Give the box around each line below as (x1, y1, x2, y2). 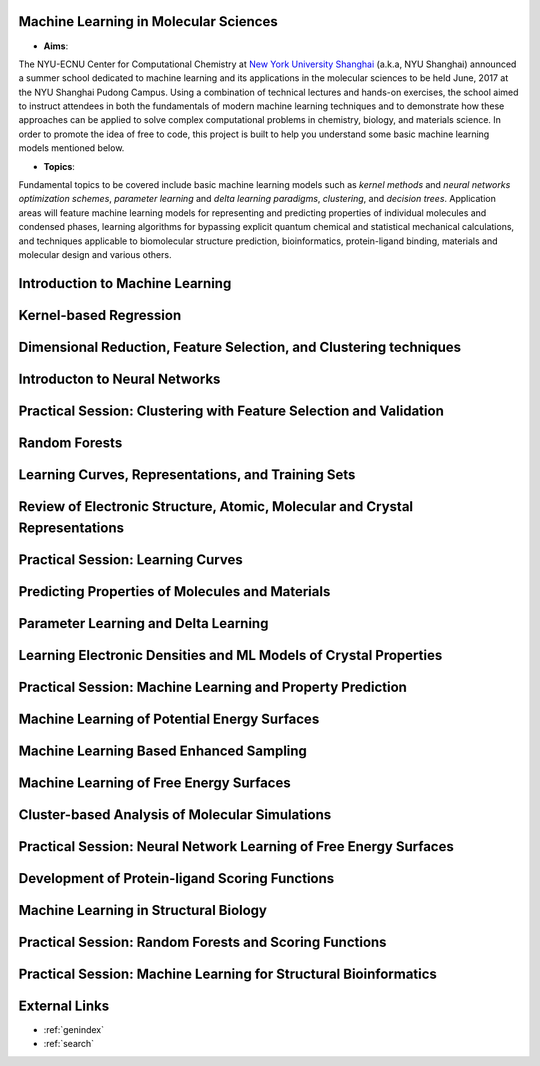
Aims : (43, 40, 69, 52)
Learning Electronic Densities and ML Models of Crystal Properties (18, 646, 443, 664)
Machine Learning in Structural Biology (18, 901, 267, 919)
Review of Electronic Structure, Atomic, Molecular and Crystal (18, 498, 414, 515)
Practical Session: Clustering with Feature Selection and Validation (18, 402, 444, 419)
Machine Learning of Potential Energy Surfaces (18, 710, 320, 727)
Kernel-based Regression (18, 306, 182, 324)
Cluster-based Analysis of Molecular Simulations (18, 806, 332, 823)
